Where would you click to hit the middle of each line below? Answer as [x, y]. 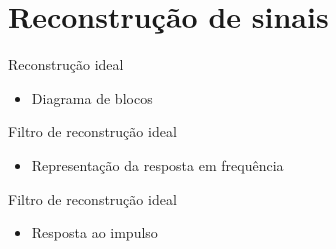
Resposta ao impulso [94, 232]
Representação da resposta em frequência [157, 164]
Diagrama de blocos [92, 97]
